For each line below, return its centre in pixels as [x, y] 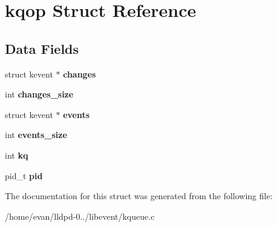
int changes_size [39, 94]
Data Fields [42, 48]
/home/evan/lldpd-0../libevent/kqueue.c [80, 216]
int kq [17, 155]
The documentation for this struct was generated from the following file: [139, 196]
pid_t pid [24, 175]
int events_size [36, 135]
